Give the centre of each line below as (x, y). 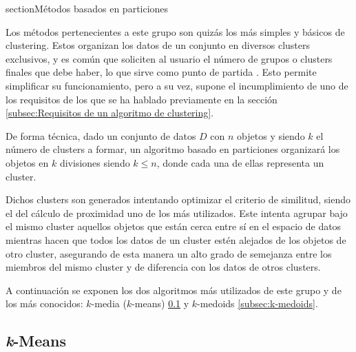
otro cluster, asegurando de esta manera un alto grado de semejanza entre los (169, 253)
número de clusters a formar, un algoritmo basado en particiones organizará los (173, 149)
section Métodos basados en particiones (87, 8)
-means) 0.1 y (160, 303)
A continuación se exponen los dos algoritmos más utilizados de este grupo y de (174, 290)
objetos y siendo (271, 135)
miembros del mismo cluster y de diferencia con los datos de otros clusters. (163, 267)
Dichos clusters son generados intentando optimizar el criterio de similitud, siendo (178, 199)
